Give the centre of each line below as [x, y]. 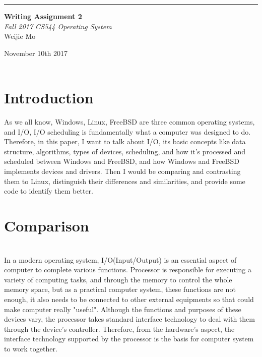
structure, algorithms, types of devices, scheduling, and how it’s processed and [125, 151]
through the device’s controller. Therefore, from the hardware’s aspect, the [119, 329]
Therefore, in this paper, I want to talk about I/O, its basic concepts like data [125, 141]
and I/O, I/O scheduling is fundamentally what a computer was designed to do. [127, 131]
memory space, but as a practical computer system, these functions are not [120, 289]
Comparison [47, 226]
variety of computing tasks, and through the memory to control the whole [118, 279]
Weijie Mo [20, 36]
